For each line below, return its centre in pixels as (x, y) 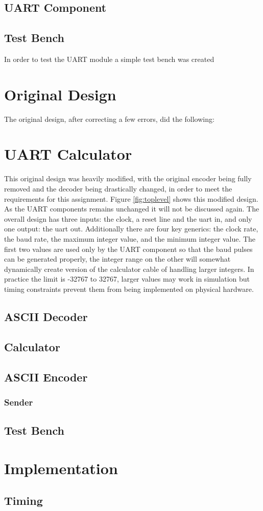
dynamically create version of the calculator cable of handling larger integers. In (129, 269)
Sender (19, 402)
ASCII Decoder (46, 316)
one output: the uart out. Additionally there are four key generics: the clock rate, (131, 229)
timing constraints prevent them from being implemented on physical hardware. (129, 289)
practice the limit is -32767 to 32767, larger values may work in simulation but (127, 279)
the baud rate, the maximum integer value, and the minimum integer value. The (130, 238)
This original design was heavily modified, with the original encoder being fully (128, 178)
